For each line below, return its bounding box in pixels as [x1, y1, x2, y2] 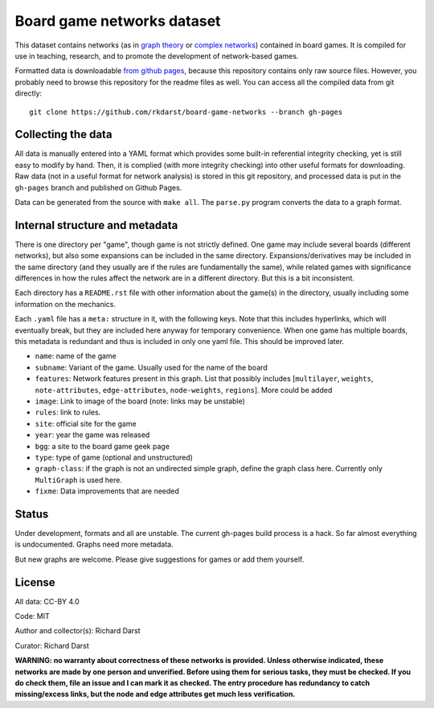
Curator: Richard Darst [14, 640, 90, 650]
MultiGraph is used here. [35, 475, 122, 485]
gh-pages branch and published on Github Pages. [14, 182, 182, 192]
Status [14, 507, 49, 521]
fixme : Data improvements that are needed [35, 486, 180, 496]
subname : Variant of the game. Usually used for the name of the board [35, 362, 268, 372]
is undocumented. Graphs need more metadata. [14, 539, 174, 550]
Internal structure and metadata [14, 218, 178, 232]
